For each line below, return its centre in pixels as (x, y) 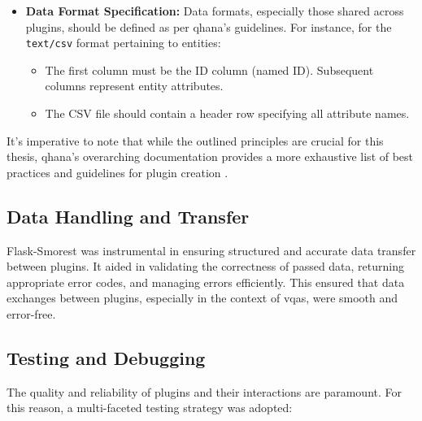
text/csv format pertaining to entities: (123, 43)
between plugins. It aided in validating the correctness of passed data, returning (206, 266)
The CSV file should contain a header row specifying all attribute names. (227, 113)
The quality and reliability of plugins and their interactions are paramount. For (204, 391)
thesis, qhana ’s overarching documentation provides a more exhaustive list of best (210, 156)
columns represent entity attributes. (134, 86)
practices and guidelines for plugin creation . (117, 172)
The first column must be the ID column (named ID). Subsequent (209, 69)
